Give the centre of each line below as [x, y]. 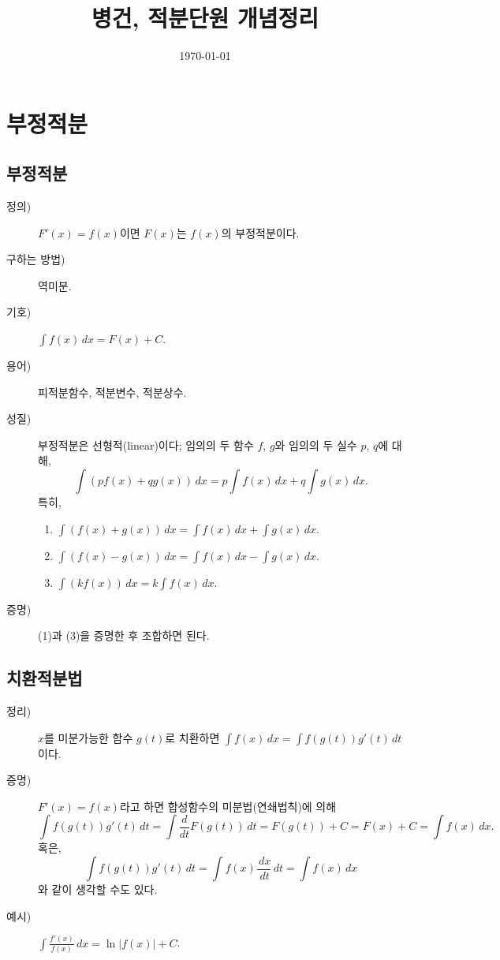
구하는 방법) [36, 259]
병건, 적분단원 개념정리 [205, 18]
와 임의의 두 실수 [316, 445]
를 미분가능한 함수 [89, 737]
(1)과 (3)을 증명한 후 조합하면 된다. [124, 635]
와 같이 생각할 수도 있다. [98, 889]
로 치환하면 [192, 737]
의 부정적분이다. [260, 232]
